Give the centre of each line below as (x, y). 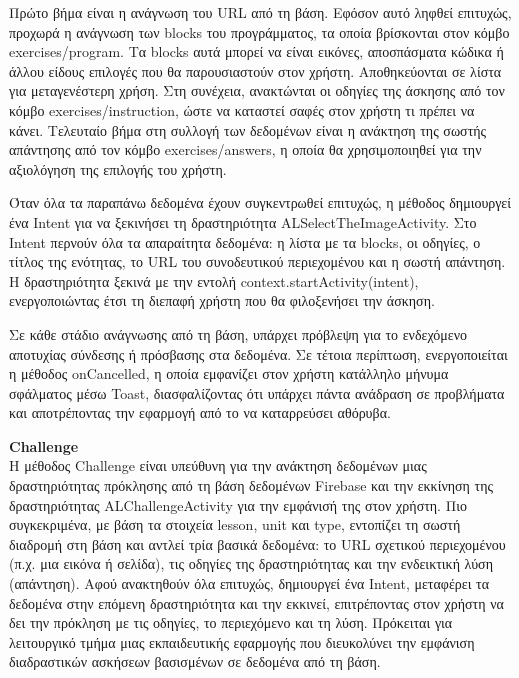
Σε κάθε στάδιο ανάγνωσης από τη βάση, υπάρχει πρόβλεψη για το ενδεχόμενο (238, 333)
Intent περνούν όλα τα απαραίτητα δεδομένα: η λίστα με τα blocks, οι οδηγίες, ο (245, 241)
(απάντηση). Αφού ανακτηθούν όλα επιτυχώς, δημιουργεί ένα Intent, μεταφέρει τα (249, 583)
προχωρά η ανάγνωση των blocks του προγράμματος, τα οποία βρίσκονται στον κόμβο (259, 31)
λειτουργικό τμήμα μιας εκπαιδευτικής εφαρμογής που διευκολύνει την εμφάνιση (242, 641)
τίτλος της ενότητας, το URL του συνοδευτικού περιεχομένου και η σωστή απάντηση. (257, 261)
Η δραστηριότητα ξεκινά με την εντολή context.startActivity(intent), (214, 280)
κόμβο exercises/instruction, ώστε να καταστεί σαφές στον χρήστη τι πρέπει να (242, 109)
